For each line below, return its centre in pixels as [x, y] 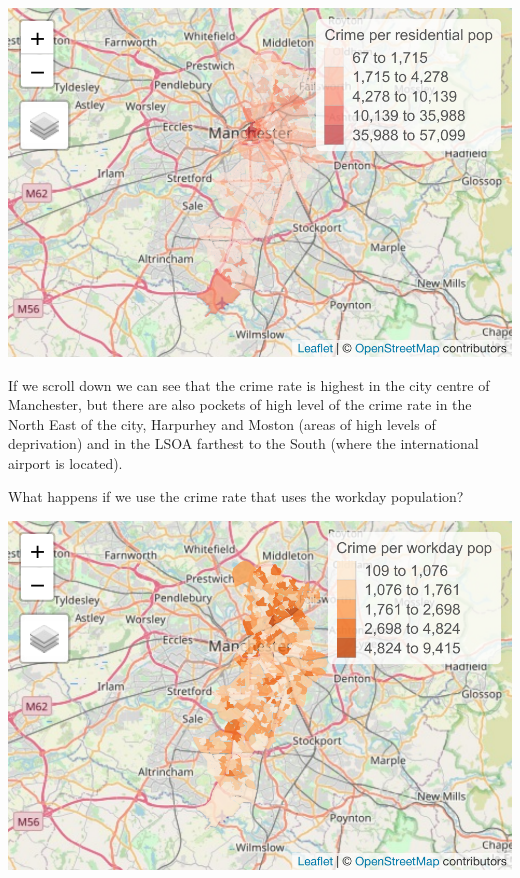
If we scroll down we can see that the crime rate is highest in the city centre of [249, 384]
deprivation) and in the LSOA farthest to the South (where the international [243, 443]
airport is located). [65, 462]
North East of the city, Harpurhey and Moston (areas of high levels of [222, 423]
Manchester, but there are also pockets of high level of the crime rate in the [240, 404]
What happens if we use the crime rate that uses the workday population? [236, 496]
